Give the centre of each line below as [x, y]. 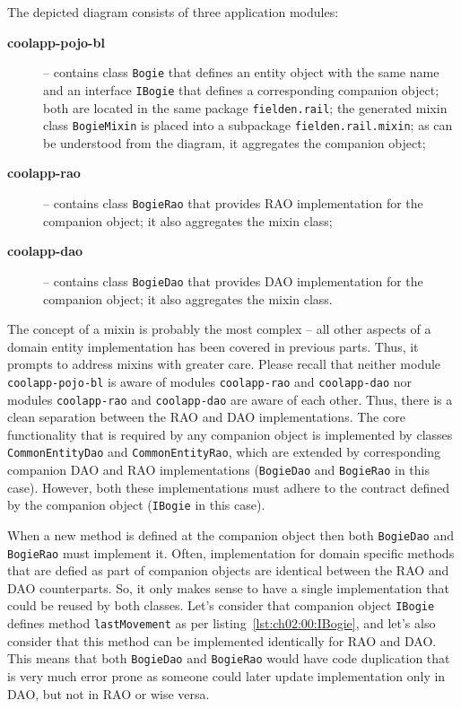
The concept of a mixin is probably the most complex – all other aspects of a [219, 329]
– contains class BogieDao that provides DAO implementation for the [233, 280]
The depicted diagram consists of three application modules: [173, 12]
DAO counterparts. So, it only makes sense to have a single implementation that [228, 587]
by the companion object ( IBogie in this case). [136, 505]
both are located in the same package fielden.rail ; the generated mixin [245, 107]
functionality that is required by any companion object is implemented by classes [230, 434]
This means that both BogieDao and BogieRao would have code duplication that [229, 658]
